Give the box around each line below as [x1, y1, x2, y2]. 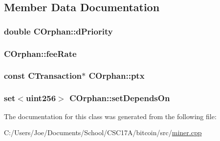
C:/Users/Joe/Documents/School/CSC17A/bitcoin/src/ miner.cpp [4, 127, 202, 138]
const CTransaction [4, 70, 82, 82]
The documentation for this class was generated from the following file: [4, 111, 217, 121]
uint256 [25, 92, 56, 104]
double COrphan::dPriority [4, 25, 113, 37]
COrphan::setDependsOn [69, 92, 170, 104]
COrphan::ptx [88, 70, 145, 82]
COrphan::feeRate [4, 47, 77, 59]
